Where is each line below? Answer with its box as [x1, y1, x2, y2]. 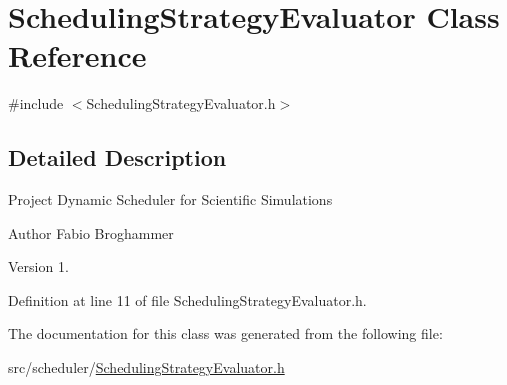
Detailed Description [8, 142, 227, 173]
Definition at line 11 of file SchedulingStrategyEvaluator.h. [8, 289, 367, 310]
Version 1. [8, 256, 69, 277]
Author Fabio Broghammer [8, 222, 174, 243]
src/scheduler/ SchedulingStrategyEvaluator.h [8, 357, 285, 378]
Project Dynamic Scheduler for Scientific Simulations [8, 189, 333, 210]
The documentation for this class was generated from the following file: [8, 323, 443, 344]
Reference [8, 35, 147, 76]
